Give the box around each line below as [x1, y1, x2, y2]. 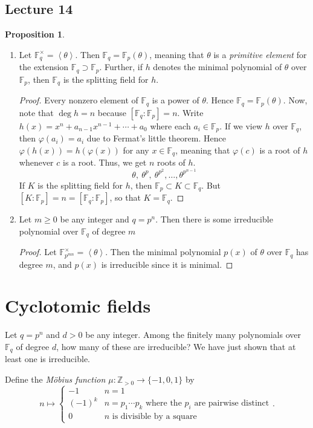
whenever [19, 156, 54, 169]
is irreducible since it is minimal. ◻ [101, 258, 233, 270]
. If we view [219, 119, 263, 132]
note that [19, 106, 54, 118]
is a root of [259, 143, 300, 156]
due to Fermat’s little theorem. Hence [86, 132, 226, 144]
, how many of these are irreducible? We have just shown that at [56, 340, 296, 353]
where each [150, 119, 191, 132]
